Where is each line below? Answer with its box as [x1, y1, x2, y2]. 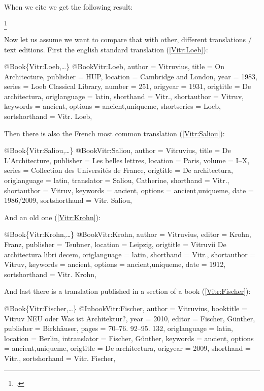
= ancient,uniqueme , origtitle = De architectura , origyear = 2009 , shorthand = [4, 343, 251, 353]
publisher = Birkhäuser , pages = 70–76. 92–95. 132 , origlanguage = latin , [4, 323, 233, 334]
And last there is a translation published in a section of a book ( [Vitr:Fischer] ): [4, 286, 251, 296]
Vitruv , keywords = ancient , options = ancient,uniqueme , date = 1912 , [4, 259, 226, 269]
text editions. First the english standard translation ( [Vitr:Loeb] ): [4, 44, 208, 54]
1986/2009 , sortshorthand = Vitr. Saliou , [4, 195, 132, 205]
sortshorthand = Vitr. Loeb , [4, 111, 92, 122]
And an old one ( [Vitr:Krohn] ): [4, 212, 101, 222]
